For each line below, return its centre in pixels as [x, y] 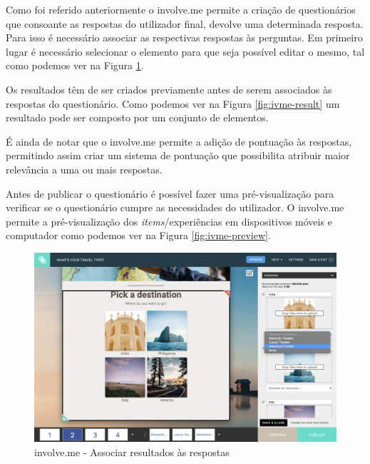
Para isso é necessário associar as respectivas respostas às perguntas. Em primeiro [184, 37]
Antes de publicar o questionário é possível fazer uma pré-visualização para [170, 193]
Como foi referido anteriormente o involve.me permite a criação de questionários [181, 9]
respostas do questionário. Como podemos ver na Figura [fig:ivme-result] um [173, 103]
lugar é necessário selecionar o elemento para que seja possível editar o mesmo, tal [185, 51]
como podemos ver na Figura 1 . [75, 65]
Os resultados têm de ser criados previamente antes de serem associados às [169, 89]
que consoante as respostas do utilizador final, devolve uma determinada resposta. [185, 23]
